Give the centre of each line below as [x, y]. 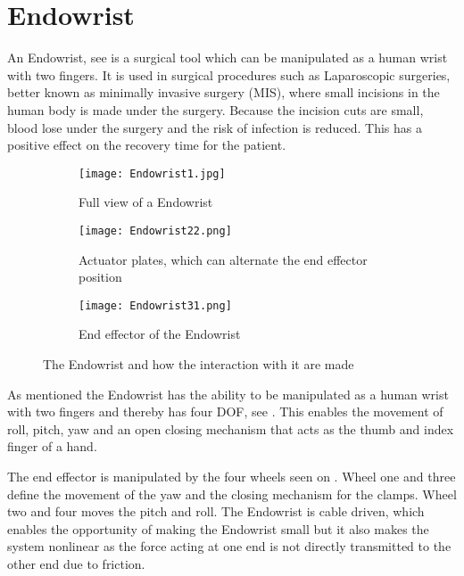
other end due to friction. [76, 563]
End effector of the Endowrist [160, 334]
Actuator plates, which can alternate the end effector [223, 259]
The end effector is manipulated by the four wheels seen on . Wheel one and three [232, 476]
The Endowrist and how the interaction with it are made [199, 364]
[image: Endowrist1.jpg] [152, 173]
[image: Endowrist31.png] [155, 305]
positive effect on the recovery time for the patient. [147, 145]
